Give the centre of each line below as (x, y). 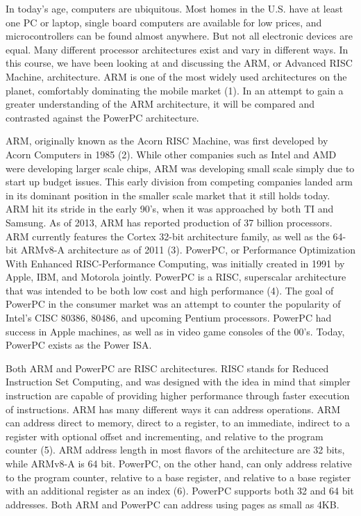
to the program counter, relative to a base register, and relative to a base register (178, 477)
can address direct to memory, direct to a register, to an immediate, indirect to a (178, 423)
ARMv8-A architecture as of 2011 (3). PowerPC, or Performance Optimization (188, 250)
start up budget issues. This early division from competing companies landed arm (179, 182)
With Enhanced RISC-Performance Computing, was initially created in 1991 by (175, 263)
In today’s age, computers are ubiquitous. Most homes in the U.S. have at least (174, 8)
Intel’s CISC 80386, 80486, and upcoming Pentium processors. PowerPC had (169, 318)
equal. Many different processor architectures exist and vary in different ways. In (177, 49)
